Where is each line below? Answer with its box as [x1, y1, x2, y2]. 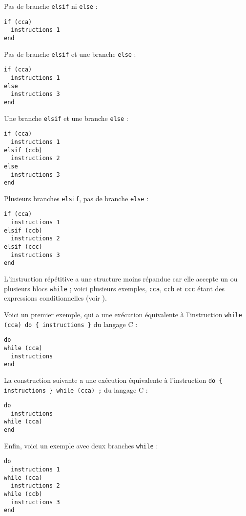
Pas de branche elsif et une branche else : [4, 48, 136, 59]
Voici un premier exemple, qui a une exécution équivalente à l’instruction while [4, 309, 242, 319]
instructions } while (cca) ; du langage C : [4, 384, 148, 395]
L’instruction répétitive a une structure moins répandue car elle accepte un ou [4, 274, 238, 284]
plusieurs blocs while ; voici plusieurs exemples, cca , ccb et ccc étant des [4, 283, 225, 293]
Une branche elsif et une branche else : [4, 113, 128, 123]
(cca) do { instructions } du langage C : [4, 319, 138, 329]
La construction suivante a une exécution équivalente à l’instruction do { [4, 375, 223, 385]
